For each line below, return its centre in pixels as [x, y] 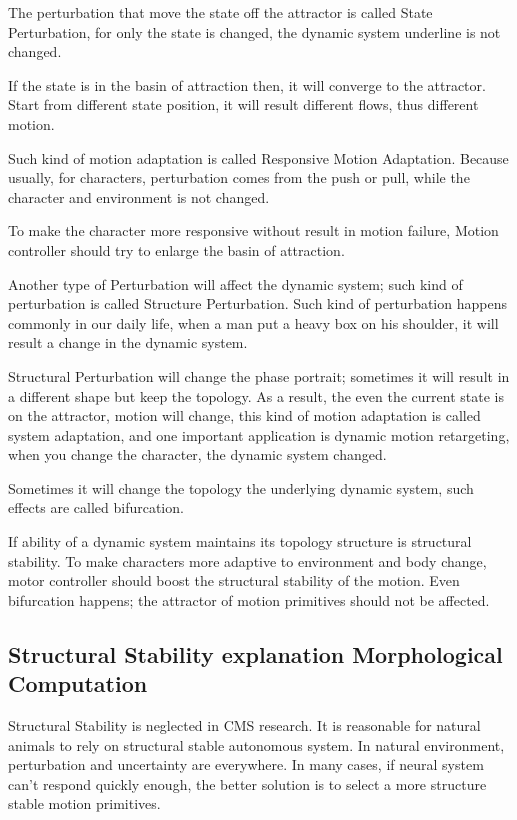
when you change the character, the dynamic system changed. [197, 454]
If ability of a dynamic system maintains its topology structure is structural [240, 541]
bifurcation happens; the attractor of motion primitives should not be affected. [249, 599]
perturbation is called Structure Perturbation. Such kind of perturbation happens [257, 303]
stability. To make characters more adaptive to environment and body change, [247, 560]
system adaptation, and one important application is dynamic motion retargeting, [259, 434]
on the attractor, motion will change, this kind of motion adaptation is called [244, 415]
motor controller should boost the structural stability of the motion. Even [234, 580]
